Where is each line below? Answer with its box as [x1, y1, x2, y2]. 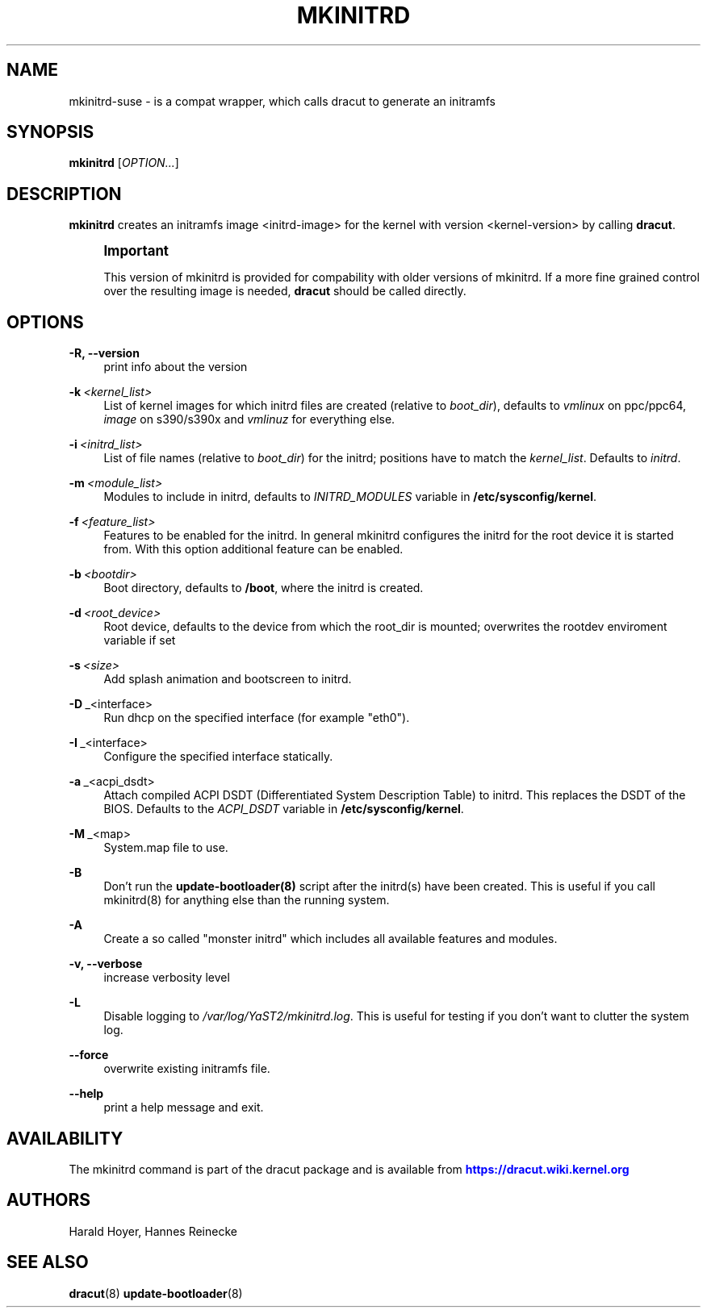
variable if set [103, 633, 176, 648]
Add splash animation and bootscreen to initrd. [103, 672, 352, 686]
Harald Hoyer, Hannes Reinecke [69, 1224, 237, 1238]
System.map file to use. [103, 841, 228, 855]
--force [69, 1048, 109, 1062]
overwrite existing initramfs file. [103, 1062, 270, 1076]
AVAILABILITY [6, 1128, 123, 1149]
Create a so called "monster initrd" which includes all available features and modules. [103, 932, 558, 946]
